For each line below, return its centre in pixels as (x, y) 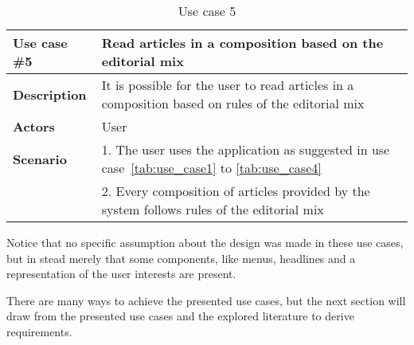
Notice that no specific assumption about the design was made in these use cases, (205, 242)
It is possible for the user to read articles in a (228, 85)
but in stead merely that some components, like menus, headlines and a (181, 258)
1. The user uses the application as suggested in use (246, 149)
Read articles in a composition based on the (242, 43)
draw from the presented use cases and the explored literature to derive (180, 316)
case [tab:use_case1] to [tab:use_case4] (211, 168)
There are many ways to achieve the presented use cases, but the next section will (206, 300)
